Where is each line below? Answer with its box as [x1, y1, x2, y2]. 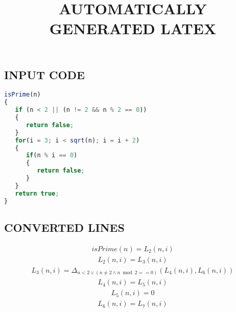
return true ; [15, 189, 59, 197]
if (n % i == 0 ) [26, 152, 78, 159]
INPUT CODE [4, 66, 85, 82]
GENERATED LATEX [49, 18, 217, 39]
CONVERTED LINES [4, 219, 125, 235]
